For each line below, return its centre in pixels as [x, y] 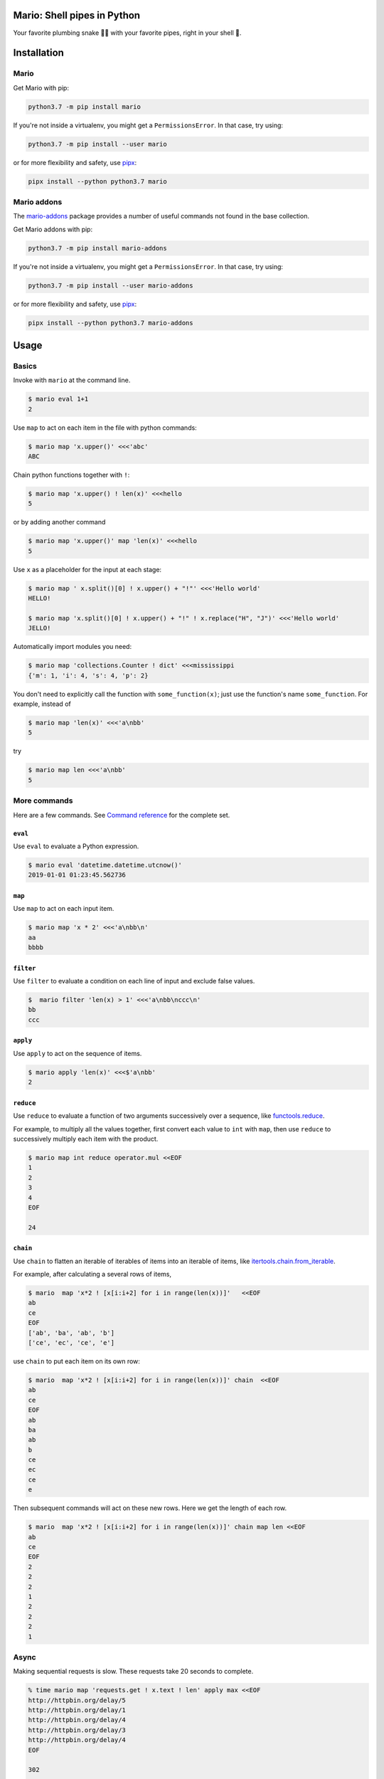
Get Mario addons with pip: [53, 229]
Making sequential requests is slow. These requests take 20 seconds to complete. [133, 1672]
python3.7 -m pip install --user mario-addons [111, 285]
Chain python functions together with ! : [71, 475]
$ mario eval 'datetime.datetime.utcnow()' [105, 865]
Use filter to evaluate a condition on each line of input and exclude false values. [134, 981]
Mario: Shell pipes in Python [77, 15]
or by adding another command [59, 522]
